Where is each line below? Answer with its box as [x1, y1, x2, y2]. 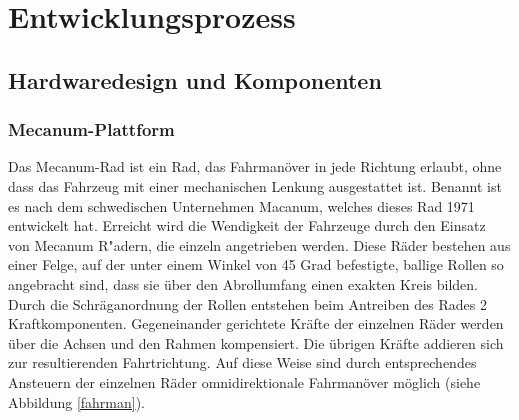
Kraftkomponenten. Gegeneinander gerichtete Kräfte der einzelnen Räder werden [8, 313, 504, 334]
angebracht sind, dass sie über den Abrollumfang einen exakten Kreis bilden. [8, 273, 478, 294]
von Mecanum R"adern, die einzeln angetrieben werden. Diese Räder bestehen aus [8, 234, 511, 255]
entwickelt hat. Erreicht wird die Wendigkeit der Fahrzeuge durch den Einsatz [8, 215, 486, 236]
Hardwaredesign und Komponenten [8, 64, 382, 95]
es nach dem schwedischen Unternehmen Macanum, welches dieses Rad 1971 [8, 195, 475, 216]
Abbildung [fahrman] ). [8, 391, 146, 412]
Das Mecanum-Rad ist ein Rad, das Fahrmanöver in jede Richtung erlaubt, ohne [8, 156, 502, 177]
